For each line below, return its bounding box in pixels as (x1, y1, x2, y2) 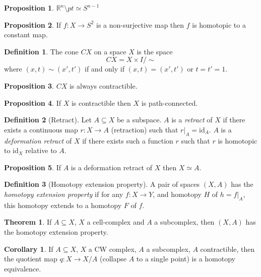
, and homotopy (153, 188, 202, 199)
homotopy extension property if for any (4, 188, 123, 199)
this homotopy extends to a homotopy (4, 199, 122, 210)
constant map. (4, 29, 48, 40)
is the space (137, 46, 173, 56)
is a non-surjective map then (96, 19, 184, 30)
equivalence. (4, 263, 41, 273)
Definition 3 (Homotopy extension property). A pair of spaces (4, 179, 200, 189)
